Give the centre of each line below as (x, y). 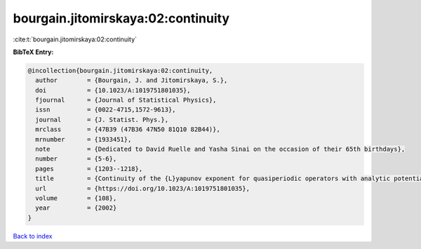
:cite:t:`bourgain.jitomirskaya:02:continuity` (75, 39)
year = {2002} (76, 208)
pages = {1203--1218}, (89, 169)
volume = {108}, (76, 198)
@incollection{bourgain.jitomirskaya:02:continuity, (120, 70)
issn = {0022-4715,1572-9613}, (106, 110)
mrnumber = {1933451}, (83, 139)
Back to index (33, 236)
